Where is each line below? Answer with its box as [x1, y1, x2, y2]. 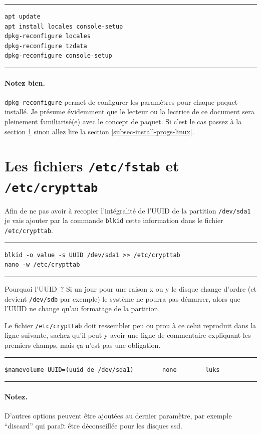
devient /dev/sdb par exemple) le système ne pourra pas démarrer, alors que [5, 293, 240, 304]
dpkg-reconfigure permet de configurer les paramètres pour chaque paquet [5, 96, 238, 107]
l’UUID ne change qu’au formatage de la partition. [5, 303, 160, 314]
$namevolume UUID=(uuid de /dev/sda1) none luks [5, 366, 220, 373]
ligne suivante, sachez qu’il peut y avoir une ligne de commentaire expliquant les [5, 330, 251, 340]
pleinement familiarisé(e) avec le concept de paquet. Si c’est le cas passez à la [5, 116, 242, 127]
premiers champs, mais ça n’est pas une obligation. [5, 340, 161, 350]
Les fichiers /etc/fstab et [5, 155, 179, 176]
